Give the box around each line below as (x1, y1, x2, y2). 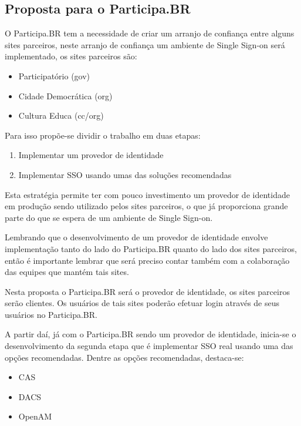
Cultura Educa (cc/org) (18, 109, 104, 122)
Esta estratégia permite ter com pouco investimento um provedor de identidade (5, 188, 290, 200)
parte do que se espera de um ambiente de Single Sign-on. (5, 211, 213, 223)
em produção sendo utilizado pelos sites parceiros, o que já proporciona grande (5, 200, 288, 212)
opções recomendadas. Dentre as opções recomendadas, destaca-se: (5, 351, 244, 363)
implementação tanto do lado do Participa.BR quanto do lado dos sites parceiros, (5, 242, 297, 254)
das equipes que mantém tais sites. (5, 266, 129, 278)
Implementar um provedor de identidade (18, 149, 164, 161)
